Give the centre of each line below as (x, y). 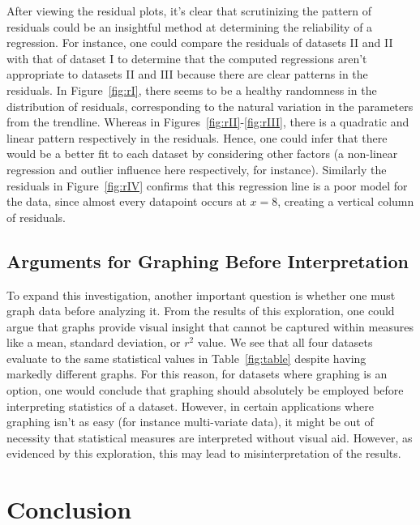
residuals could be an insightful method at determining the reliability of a (190, 26)
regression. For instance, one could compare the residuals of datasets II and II (200, 43)
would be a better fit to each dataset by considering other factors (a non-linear (202, 154)
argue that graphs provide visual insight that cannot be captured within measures (210, 326)
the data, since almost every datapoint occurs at (126, 201)
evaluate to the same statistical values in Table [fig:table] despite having (186, 358)
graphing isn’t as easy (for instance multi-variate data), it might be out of (190, 422)
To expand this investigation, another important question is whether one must (201, 295)
